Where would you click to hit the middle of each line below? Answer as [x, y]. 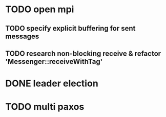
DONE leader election [52, 84]
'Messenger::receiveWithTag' [54, 62]
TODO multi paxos [45, 107]
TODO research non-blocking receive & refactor [83, 53]
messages [22, 36]
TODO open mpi [40, 9]
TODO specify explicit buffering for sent [70, 28]
